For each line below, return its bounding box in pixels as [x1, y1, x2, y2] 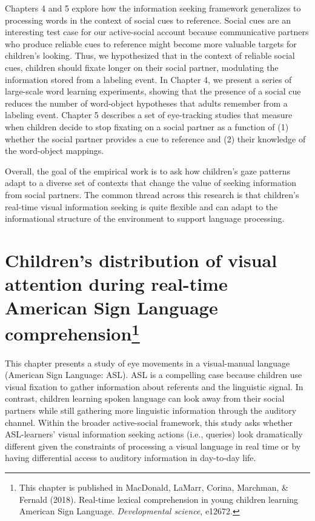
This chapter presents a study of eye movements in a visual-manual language [5, 356, 290, 369]
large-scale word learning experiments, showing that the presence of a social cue [5, 85, 301, 98]
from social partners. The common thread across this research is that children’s [5, 188, 299, 201]
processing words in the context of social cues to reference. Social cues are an [5, 13, 291, 26]
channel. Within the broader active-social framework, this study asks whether [5, 416, 293, 428]
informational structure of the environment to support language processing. [5, 212, 285, 225]
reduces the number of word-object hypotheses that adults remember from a [5, 96, 288, 109]
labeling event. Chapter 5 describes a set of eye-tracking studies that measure [5, 108, 293, 121]
